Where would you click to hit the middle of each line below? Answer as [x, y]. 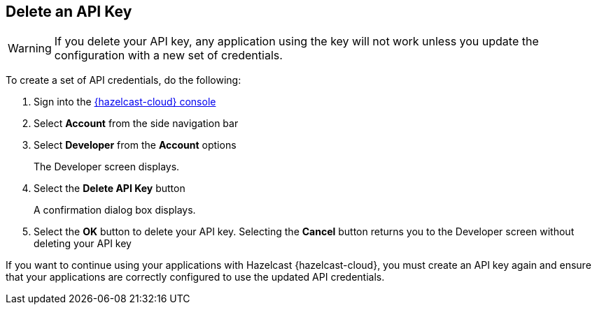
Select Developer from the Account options [135, 145]
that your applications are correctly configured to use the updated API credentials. [195, 277]
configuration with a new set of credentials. [168, 56]
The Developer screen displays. [107, 167]
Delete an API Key [69, 12]
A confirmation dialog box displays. [115, 210]
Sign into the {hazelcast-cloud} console [125, 102]
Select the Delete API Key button [110, 189]
